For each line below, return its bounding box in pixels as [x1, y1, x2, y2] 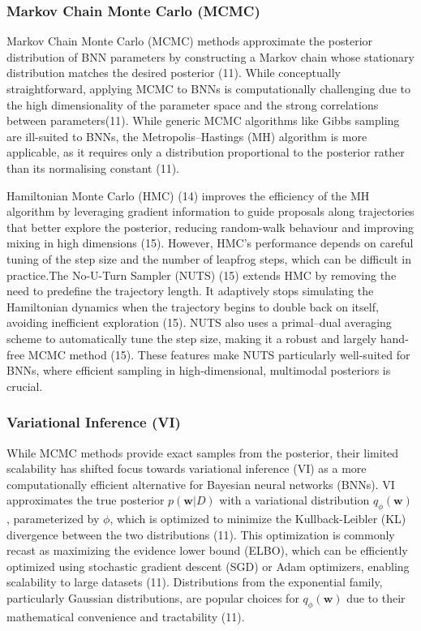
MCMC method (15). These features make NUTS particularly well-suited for [28, 346, 410, 363]
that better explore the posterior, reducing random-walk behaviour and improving [6, 218, 415, 235]
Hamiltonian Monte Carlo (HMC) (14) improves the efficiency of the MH [6, 187, 370, 204]
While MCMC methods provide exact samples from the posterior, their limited [6, 444, 399, 461]
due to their [346, 590, 406, 607]
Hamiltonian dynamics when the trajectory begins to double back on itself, [6, 298, 379, 315]
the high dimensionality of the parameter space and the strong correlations [6, 96, 379, 113]
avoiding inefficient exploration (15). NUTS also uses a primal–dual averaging [6, 314, 392, 331]
